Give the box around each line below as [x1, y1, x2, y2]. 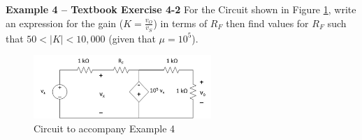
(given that [108, 31, 156, 45]
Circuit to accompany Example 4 [34, 120, 175, 135]
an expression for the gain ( [6, 15, 124, 30]
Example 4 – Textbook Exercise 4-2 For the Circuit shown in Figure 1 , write [6, 2, 356, 16]
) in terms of [153, 15, 208, 30]
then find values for [226, 15, 309, 30]
